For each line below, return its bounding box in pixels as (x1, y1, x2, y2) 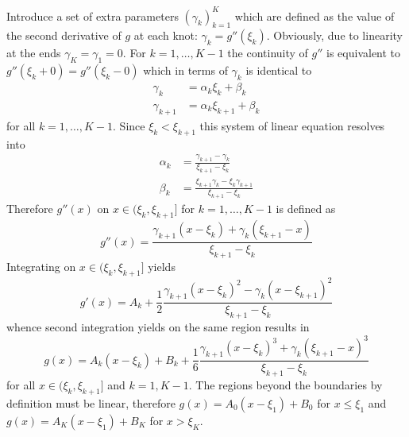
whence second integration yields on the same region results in (6, 319, 310, 335)
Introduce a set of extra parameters (6, 7, 179, 24)
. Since (113, 117, 145, 133)
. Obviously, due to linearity (266, 27, 403, 44)
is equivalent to (326, 44, 401, 61)
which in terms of (143, 62, 228, 79)
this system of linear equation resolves (199, 117, 385, 133)
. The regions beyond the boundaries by (188, 376, 383, 393)
